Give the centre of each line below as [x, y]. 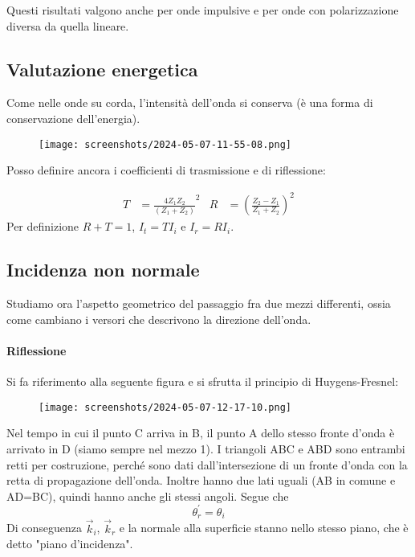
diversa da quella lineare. [68, 25]
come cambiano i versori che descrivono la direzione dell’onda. [159, 319]
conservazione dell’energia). [73, 118]
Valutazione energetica [102, 69]
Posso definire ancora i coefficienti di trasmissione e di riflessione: [166, 170]
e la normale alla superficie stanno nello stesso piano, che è [264, 528]
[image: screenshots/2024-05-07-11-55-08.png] [165, 144]
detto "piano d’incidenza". [70, 544]
